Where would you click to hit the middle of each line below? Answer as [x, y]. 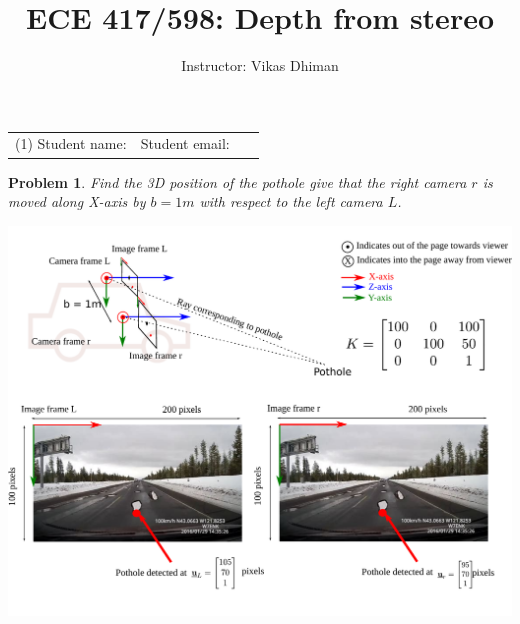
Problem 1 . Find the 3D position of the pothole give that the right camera [237, 181]
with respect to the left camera [291, 201]
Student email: [185, 143]
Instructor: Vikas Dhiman [260, 65]
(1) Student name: [71, 143]
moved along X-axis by [77, 201]
